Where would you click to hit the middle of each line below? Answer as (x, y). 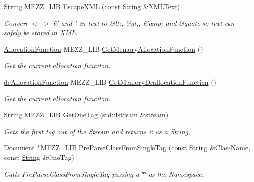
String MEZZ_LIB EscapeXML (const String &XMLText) (92, 6)
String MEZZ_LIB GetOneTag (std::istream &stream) (86, 115)
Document (19, 148)
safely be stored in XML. (41, 33)
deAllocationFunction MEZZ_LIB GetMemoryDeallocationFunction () (110, 81)
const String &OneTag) (39, 157)
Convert (16, 23)
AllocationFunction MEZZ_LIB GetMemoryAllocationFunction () (103, 49)
